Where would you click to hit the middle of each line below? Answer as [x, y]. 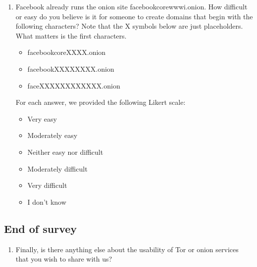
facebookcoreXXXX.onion [67, 52]
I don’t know [47, 201]
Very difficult [47, 185]
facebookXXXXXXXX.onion [71, 68]
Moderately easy [52, 135]
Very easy [42, 118]
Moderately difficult [57, 168]
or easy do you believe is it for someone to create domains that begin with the [134, 16]
